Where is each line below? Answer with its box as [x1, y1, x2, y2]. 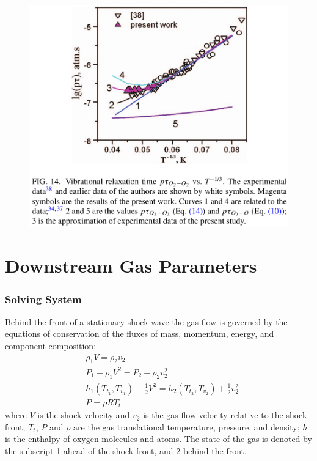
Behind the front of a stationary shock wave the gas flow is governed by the [5, 315, 288, 328]
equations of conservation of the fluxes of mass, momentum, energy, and [5, 327, 274, 340]
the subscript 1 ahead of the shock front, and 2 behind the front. [5, 444, 247, 457]
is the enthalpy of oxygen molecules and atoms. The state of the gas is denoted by [5, 432, 312, 445]
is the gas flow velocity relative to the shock [143, 408, 307, 421]
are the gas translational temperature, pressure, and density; [73, 420, 300, 433]
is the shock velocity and [37, 408, 130, 421]
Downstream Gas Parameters [5, 253, 257, 278]
